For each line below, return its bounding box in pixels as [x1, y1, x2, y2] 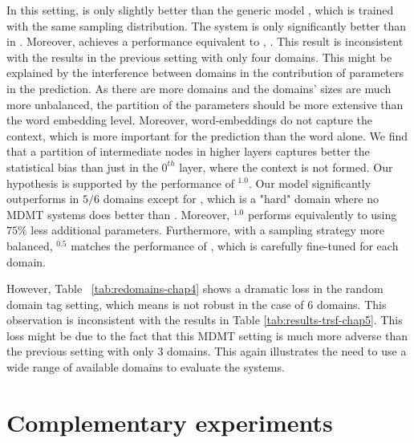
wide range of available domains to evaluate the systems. [6, 359, 285, 376]
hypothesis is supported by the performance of [6, 174, 234, 191]
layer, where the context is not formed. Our [179, 158, 393, 175]
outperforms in [6, 190, 79, 207]
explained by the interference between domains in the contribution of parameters [6, 64, 404, 81]
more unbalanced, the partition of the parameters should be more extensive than [6, 96, 404, 112]
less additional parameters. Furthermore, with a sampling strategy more [30, 221, 385, 238]
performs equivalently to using [247, 205, 397, 222]
